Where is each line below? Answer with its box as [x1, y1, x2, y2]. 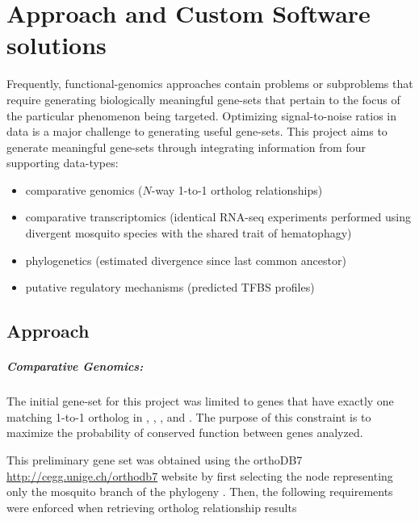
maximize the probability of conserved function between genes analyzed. [6, 424, 363, 441]
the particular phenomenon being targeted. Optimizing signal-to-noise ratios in [6, 107, 397, 124]
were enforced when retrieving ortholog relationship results [6, 498, 297, 515]
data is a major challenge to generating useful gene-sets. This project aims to [6, 123, 388, 140]
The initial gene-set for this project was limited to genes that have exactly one [6, 393, 394, 410]
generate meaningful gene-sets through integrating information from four [6, 138, 366, 155]
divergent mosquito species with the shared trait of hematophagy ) [25, 225, 352, 242]
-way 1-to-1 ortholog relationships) [151, 181, 323, 198]
